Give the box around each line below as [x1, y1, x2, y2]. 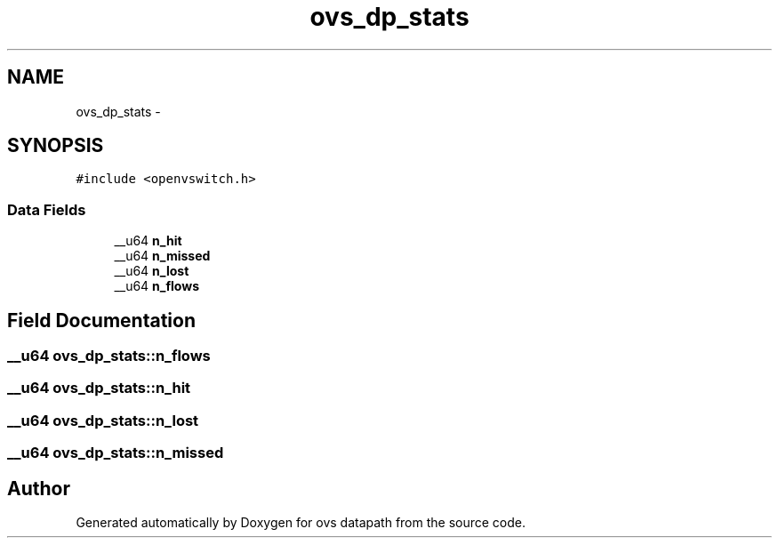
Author [7, 477, 70, 500]
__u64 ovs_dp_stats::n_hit [7, 379, 191, 397]
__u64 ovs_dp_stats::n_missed [7, 444, 224, 462]
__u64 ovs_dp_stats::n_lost [7, 411, 199, 429]
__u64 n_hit [114, 233, 182, 249]
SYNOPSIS [7, 134, 104, 157]
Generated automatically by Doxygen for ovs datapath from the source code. [76, 515, 526, 530]
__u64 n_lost [114, 263, 189, 279]
